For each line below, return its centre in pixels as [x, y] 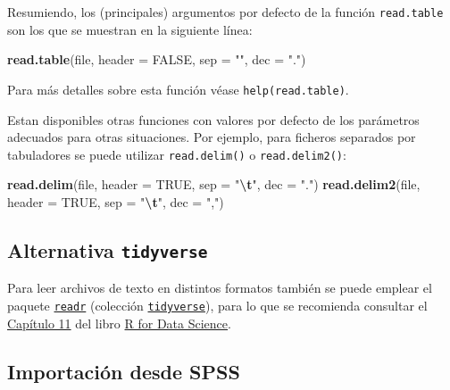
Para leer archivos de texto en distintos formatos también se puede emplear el [220, 288]
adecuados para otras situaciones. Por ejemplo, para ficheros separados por [212, 137]
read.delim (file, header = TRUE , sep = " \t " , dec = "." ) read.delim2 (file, [214, 184]
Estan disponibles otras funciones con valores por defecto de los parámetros [213, 119]
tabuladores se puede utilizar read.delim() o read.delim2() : [177, 154]
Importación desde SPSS [124, 371]
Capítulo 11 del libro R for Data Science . [119, 323]
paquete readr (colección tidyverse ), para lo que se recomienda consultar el [217, 305]
